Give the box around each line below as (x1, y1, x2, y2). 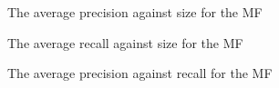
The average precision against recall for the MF (7, 64, 273, 83)
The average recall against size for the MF (7, 33, 243, 52)
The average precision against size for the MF (7, 3, 263, 21)
